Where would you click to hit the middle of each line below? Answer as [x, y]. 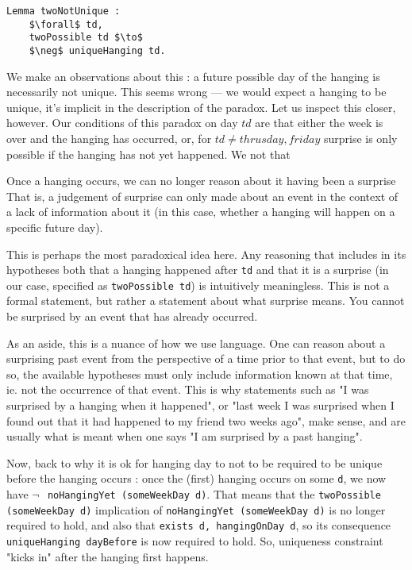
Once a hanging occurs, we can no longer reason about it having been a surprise [201, 181]
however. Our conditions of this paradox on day [122, 123]
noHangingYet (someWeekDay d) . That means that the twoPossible [214, 494]
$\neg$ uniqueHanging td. [97, 50]
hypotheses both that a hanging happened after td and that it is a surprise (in [198, 270]
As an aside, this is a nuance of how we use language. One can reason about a [196, 343]
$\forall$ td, [66, 24]
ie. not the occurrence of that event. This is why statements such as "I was [188, 389]
